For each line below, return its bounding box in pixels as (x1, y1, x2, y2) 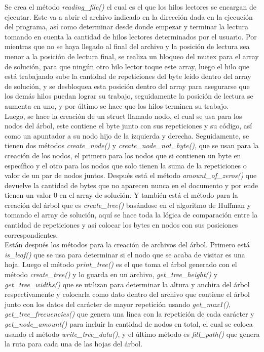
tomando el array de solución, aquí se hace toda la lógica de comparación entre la (5, 209, 258, 220)
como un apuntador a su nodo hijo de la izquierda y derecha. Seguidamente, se (5, 130, 249, 141)
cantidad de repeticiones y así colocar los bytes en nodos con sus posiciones (5, 219, 238, 230)
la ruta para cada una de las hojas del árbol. (5, 338, 143, 349)
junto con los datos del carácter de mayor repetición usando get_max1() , (5, 298, 231, 309)
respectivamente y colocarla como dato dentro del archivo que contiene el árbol (5, 289, 250, 299)
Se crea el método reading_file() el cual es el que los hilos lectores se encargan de (5, 2, 256, 12)
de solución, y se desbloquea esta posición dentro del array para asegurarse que (5, 80, 250, 91)
